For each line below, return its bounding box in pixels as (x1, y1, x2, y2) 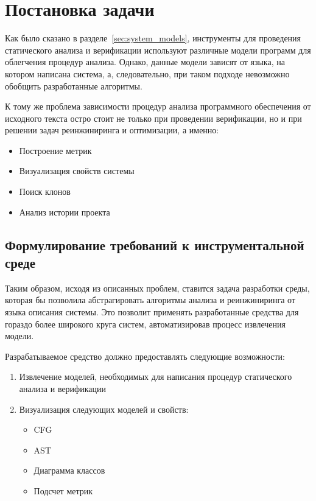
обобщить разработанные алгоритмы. (5, 79, 142, 92)
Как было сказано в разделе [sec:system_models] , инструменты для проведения (5, 32, 301, 44)
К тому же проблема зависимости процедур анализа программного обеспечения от (5, 100, 311, 113)
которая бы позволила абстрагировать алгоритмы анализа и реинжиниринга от (5, 293, 295, 306)
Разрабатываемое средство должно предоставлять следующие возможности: (5, 349, 285, 362)
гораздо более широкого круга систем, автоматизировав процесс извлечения (5, 317, 286, 330)
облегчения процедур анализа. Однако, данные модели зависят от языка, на (5, 55, 285, 68)
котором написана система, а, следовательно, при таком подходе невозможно (5, 67, 290, 80)
